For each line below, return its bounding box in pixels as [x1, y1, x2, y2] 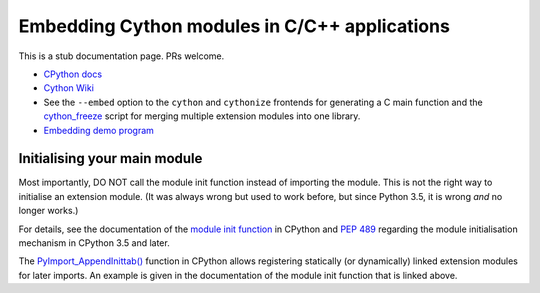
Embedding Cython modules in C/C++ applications [18, 15, 450, 37]
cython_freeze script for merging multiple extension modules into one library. [43, 110, 361, 122]
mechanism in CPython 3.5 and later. [18, 236, 170, 249]
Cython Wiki [43, 82, 95, 94]
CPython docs [43, 68, 103, 80]
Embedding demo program [43, 124, 155, 136]
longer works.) [18, 205, 79, 217]
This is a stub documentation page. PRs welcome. [18, 50, 225, 62]
